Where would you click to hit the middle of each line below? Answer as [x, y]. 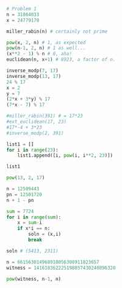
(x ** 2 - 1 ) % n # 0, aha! [39, 54]
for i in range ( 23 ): [33, 150]
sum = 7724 [20, 211]
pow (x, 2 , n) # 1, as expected [46, 42]
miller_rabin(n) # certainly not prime [57, 31]
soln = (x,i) [45, 234]
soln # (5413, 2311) [33, 251]
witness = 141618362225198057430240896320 [61, 268]
